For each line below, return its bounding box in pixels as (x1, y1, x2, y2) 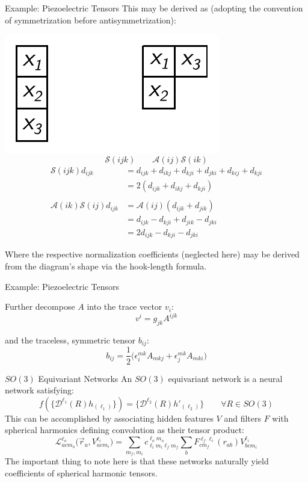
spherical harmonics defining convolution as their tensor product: (5, 423, 244, 436)
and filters (224, 411, 261, 424)
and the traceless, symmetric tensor (5, 334, 135, 346)
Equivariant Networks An (38, 372, 132, 384)
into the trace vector (87, 300, 162, 313)
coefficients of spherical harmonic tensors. (5, 466, 158, 479)
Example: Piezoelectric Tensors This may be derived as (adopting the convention (5, 2, 303, 14)
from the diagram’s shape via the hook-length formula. (5, 259, 207, 272)
